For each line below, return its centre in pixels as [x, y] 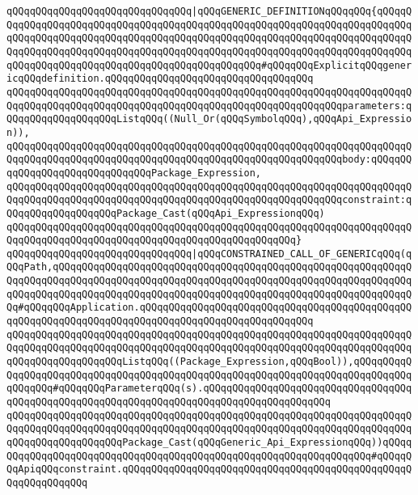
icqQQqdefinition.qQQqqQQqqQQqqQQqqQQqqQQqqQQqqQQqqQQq [160, 79]
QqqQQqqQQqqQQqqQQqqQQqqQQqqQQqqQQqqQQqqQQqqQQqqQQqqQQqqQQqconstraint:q [209, 200]
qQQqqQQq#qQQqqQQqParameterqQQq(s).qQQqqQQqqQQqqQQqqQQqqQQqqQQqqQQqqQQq [209, 389]
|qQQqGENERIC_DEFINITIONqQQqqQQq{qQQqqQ [302, 11]
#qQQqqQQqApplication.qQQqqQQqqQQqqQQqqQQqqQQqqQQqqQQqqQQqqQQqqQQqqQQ [215, 308]
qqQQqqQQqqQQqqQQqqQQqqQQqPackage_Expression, [134, 173]
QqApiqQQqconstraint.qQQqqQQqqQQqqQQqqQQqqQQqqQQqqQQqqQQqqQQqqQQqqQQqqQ [209, 470]
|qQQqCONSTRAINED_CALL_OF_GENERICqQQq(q [302, 254]
